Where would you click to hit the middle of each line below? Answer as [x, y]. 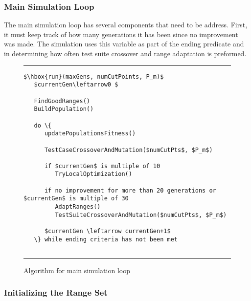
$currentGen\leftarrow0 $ [76, 85]
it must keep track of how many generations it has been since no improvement [121, 34]
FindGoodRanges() [62, 101]
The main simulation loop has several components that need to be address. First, [126, 25]
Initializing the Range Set [56, 292]
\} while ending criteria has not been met [106, 239]
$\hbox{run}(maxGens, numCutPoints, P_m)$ [94, 76]
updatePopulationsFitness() [90, 134]
